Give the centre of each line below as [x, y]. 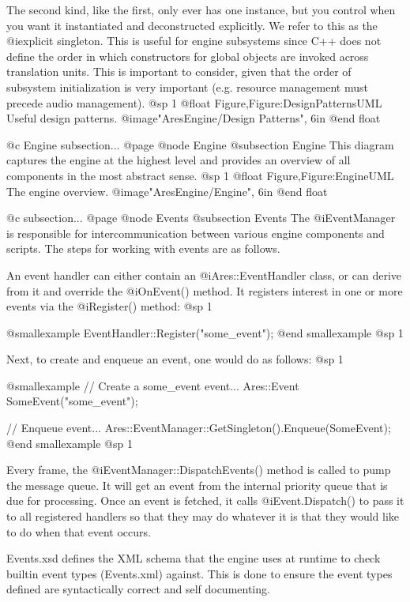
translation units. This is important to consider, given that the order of [179, 71]
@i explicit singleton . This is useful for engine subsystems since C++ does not [194, 41]
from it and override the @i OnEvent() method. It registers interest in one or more [205, 290]
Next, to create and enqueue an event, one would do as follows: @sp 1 [175, 359]
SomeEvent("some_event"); [72, 401]
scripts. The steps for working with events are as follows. [143, 248]
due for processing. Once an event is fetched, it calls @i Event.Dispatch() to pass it [205, 500]
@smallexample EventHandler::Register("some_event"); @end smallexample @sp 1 [205, 332]
